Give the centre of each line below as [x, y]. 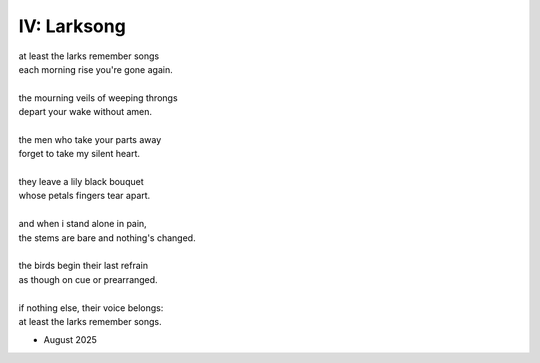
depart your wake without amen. [85, 112]
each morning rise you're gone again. [96, 69]
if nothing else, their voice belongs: [91, 307]
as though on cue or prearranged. [88, 279]
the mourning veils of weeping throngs [98, 97]
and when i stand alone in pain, [82, 224]
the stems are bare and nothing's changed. [107, 237]
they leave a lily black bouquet [81, 182]
